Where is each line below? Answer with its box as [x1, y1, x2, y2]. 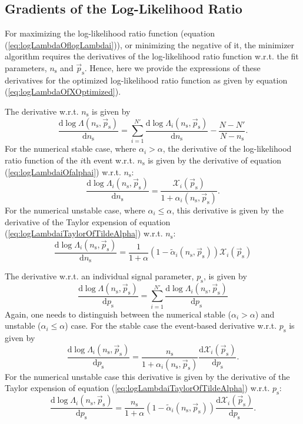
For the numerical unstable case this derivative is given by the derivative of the [5, 370, 290, 382]
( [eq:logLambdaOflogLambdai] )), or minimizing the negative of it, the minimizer [5, 38, 295, 51]
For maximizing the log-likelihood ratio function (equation [5, 27, 215, 39]
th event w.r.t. [83, 153, 135, 166]
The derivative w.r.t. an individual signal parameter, [5, 270, 194, 282]
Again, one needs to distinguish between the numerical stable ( [5, 308, 231, 320]
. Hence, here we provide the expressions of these [84, 61, 261, 74]
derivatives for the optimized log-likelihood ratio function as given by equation [5, 74, 288, 86]
